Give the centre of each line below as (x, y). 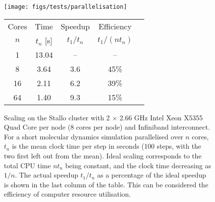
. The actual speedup (47, 175)
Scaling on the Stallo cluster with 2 (57, 117)
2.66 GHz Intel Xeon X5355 (161, 117)
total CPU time (27, 165)
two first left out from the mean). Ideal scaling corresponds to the (103, 156)
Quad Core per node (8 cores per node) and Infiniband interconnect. (107, 127)
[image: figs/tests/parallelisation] (66, 7)
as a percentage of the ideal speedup (152, 175)
